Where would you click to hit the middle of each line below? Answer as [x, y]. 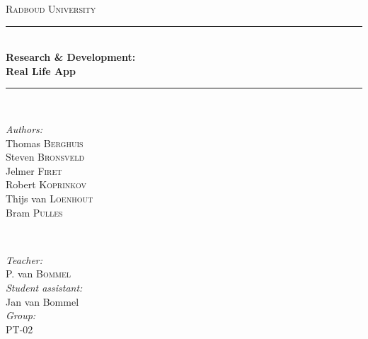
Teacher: [24, 259]
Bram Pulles [34, 212]
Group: [21, 315]
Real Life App [41, 70]
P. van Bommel [39, 274]
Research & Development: [71, 57]
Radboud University [51, 8]
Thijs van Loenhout [50, 198]
